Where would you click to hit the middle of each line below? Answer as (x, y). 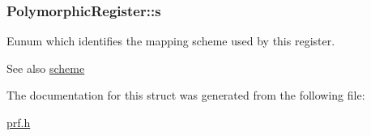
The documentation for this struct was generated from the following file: (186, 95)
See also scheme (46, 68)
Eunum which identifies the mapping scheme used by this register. (171, 41)
